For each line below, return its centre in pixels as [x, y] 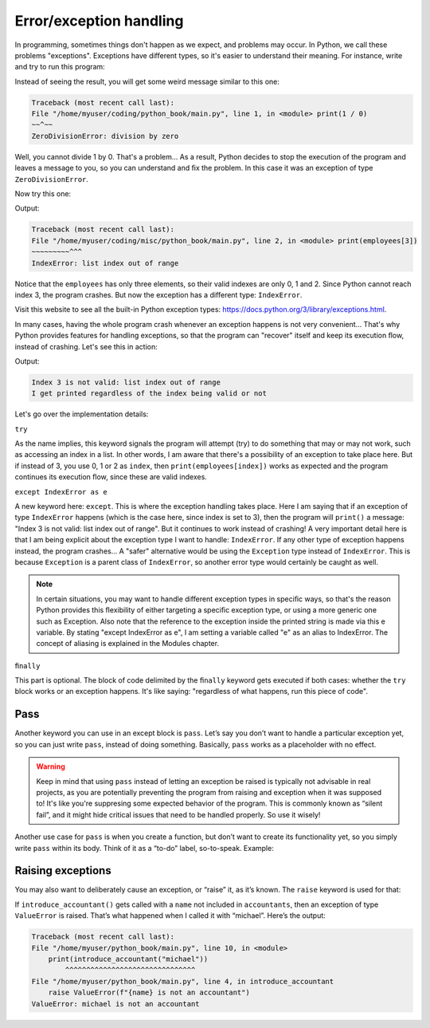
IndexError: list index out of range [105, 263]
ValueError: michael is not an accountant [115, 1004]
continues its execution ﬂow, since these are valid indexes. [111, 477]
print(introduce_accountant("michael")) [128, 959]
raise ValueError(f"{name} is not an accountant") [149, 993]
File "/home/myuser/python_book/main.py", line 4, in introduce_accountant [183, 981]
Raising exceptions [63, 870]
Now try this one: [43, 194]
